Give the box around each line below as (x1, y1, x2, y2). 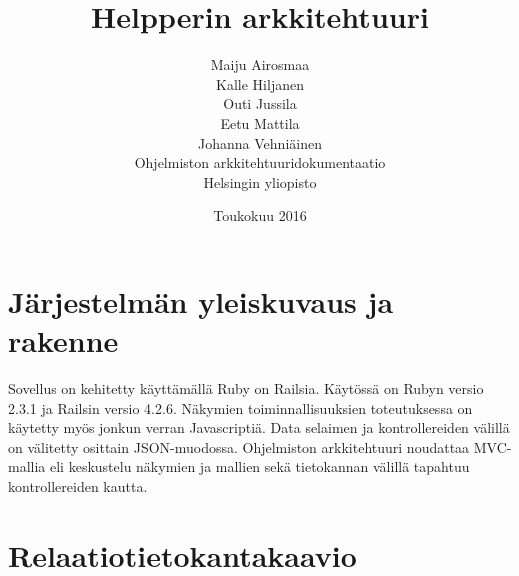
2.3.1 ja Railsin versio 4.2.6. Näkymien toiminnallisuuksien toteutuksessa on (8, 397, 473, 418)
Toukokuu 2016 (213, 205, 307, 226)
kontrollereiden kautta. (8, 475, 148, 496)
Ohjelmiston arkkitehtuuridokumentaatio (134, 152, 386, 173)
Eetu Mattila (220, 112, 300, 133)
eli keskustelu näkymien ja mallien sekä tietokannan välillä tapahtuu (49, 456, 470, 477)
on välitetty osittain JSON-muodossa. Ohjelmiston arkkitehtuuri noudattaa (8, 436, 470, 457)
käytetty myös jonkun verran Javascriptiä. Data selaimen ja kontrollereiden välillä (8, 417, 510, 438)
